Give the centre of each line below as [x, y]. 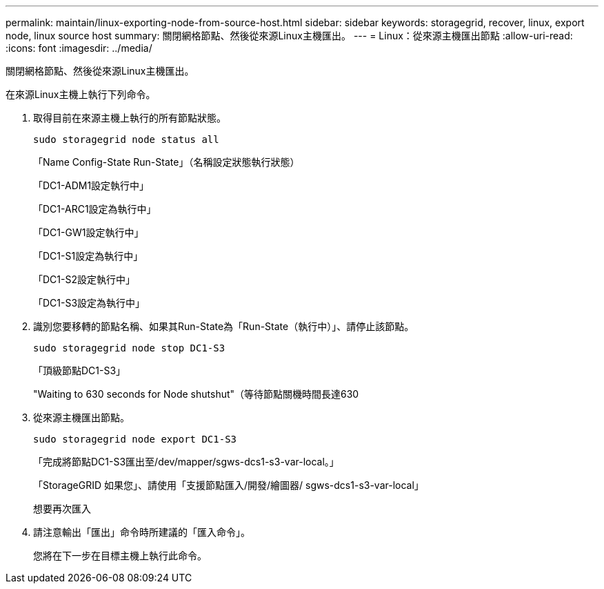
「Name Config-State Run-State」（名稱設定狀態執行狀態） [167, 162]
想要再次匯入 [62, 509]
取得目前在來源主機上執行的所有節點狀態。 [130, 118]
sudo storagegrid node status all [126, 139]
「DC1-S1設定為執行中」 [88, 256]
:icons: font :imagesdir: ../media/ [79, 48]
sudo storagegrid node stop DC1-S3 [129, 348]
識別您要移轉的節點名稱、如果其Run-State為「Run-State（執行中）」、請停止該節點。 [224, 326]
